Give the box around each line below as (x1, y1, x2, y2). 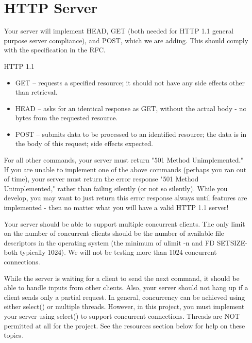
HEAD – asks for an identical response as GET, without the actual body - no (15, 103, 247, 113)
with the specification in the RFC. (4, 45, 106, 55)
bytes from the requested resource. (15, 113, 118, 123)
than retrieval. (15, 87, 58, 97)
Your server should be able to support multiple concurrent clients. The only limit (4, 218, 245, 229)
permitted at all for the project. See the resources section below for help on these (4, 320, 245, 330)
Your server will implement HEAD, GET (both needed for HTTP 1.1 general (4, 26, 234, 36)
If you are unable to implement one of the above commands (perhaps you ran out (4, 164, 247, 174)
